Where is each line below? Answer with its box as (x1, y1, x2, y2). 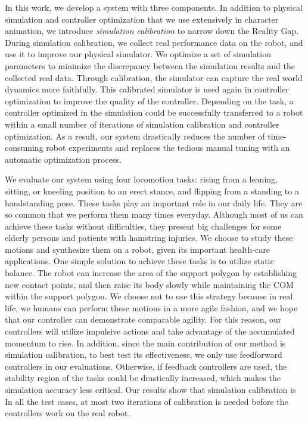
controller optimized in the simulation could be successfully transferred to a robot (5, 106, 303, 119)
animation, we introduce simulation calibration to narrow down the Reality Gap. (5, 24, 299, 37)
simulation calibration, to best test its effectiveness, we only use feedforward (5, 348, 282, 361)
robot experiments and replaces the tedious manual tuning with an (46, 141, 290, 154)
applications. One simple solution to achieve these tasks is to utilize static (5, 255, 274, 267)
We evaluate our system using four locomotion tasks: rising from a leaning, (5, 173, 278, 185)
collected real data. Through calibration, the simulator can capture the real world (5, 71, 303, 83)
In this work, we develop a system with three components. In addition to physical (5, 1, 303, 13)
